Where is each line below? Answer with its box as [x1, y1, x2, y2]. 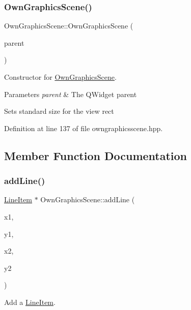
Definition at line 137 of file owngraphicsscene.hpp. [4, 122, 163, 133]
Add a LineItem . [4, 296, 56, 307]
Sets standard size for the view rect [4, 106, 114, 116]
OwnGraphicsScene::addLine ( [40, 194, 135, 205]
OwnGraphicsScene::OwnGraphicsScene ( [4, 20, 133, 31]
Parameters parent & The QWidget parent [4, 88, 137, 99]
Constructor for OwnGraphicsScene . [4, 72, 117, 82]
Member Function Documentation [4, 147, 187, 163]
